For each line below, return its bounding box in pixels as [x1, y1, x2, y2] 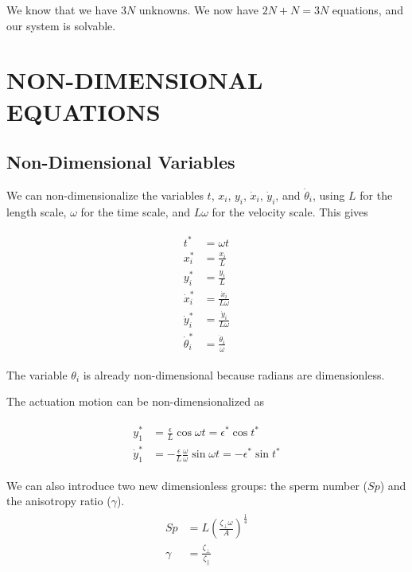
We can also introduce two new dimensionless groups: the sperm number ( [6, 477, 368, 493]
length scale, [6, 203, 67, 220]
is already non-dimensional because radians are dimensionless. [83, 366, 385, 383]
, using [312, 186, 345, 203]
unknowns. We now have [138, 2, 258, 18]
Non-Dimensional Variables [6, 150, 235, 174]
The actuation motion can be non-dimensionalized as [6, 393, 265, 410]
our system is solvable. [6, 17, 116, 33]
